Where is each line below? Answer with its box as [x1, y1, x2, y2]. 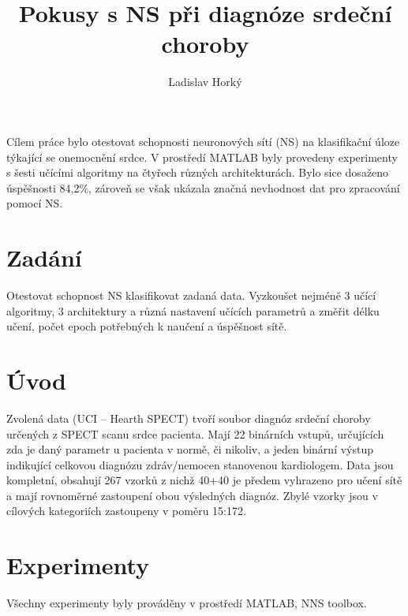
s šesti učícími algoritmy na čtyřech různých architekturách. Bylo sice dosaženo [6, 164, 389, 181]
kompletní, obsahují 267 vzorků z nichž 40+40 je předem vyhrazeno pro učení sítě [6, 472, 402, 488]
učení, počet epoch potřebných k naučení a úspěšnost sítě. [6, 318, 287, 334]
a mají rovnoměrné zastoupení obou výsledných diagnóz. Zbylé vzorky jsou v [6, 487, 378, 503]
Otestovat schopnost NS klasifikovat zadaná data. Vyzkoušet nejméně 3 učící [6, 287, 376, 303]
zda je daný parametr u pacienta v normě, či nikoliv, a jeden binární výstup [6, 441, 373, 457]
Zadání [6, 241, 82, 274]
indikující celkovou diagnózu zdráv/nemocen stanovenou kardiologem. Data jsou [6, 456, 394, 472]
